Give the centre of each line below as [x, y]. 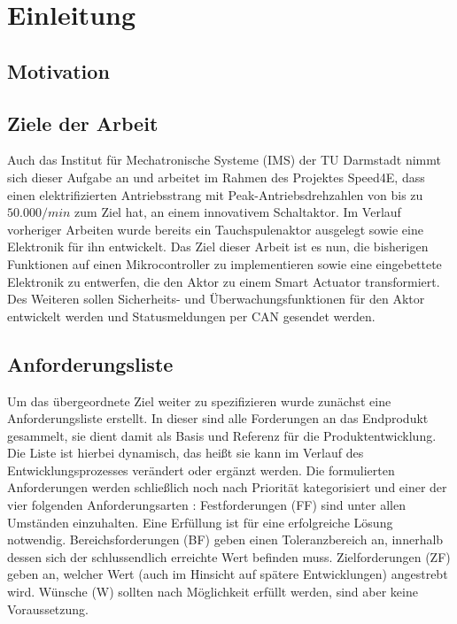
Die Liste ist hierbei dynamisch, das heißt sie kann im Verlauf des [186, 453]
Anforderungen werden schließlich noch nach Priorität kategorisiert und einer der [227, 487]
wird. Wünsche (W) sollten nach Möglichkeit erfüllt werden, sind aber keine [213, 592]
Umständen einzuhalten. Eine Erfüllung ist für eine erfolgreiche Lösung [200, 522]
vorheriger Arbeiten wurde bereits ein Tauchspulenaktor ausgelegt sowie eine [215, 229]
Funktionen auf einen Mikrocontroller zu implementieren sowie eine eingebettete [225, 263]
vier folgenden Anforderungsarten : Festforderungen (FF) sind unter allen [206, 505]
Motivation [58, 70]
